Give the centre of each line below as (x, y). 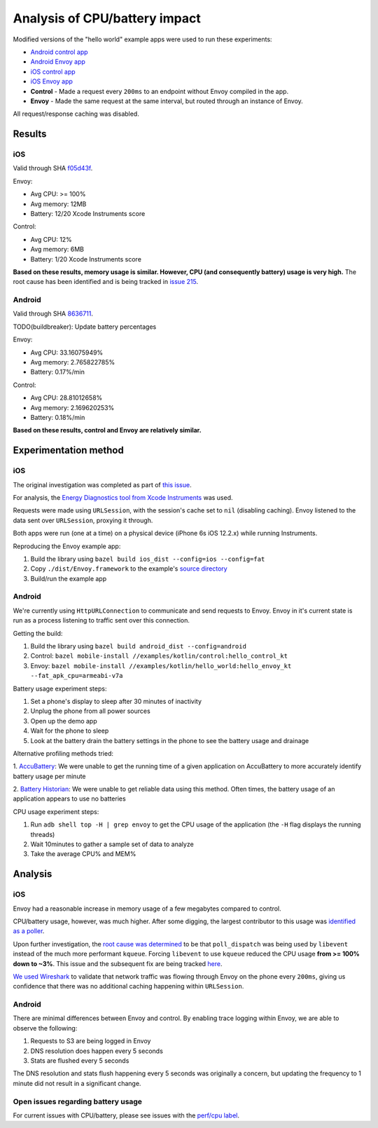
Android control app (59, 52)
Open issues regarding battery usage (78, 1101)
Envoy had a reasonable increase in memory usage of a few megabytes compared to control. (147, 909)
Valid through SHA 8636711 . (53, 314)
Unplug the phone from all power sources (90, 711)
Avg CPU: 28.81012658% (66, 398)
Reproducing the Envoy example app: (67, 546)
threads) (43, 834)
